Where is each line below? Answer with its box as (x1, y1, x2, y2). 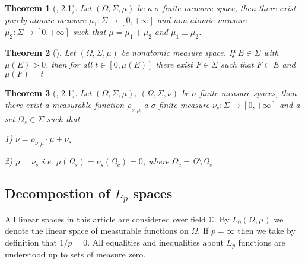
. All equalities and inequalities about (87, 236, 224, 248)
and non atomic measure (157, 13, 247, 26)
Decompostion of (5, 184, 110, 202)
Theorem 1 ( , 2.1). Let (5, 2, 92, 14)
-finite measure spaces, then (196, 87, 297, 99)
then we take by (237, 224, 296, 237)
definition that (5, 236, 57, 248)
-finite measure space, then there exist (159, 2, 296, 14)
